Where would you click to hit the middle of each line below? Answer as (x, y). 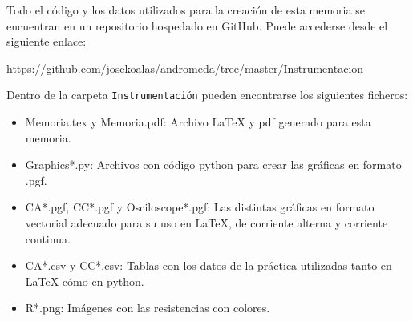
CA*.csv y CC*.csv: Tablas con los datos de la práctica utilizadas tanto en (209, 265)
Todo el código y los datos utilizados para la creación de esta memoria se (186, 10)
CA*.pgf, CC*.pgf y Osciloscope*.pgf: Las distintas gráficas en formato (200, 207)
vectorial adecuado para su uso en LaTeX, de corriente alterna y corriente (206, 223)
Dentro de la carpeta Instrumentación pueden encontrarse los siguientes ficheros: (207, 95)
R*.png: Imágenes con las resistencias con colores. (148, 308)
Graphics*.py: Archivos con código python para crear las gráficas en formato (213, 165)
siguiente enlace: (47, 41)
